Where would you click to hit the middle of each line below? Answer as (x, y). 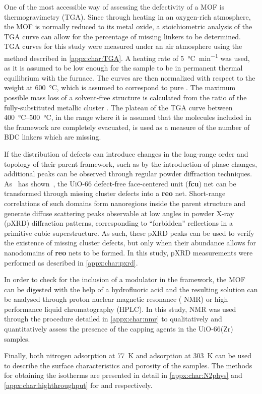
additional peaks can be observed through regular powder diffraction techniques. (128, 174)
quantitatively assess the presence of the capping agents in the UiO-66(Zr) (119, 329)
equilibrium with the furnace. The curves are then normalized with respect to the (130, 77)
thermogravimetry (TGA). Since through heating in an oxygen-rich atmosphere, (127, 16)
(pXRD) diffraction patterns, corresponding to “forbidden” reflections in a (118, 223)
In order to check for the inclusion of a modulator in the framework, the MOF (125, 279)
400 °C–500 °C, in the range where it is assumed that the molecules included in (128, 117)
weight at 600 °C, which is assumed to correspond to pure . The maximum (120, 87)
